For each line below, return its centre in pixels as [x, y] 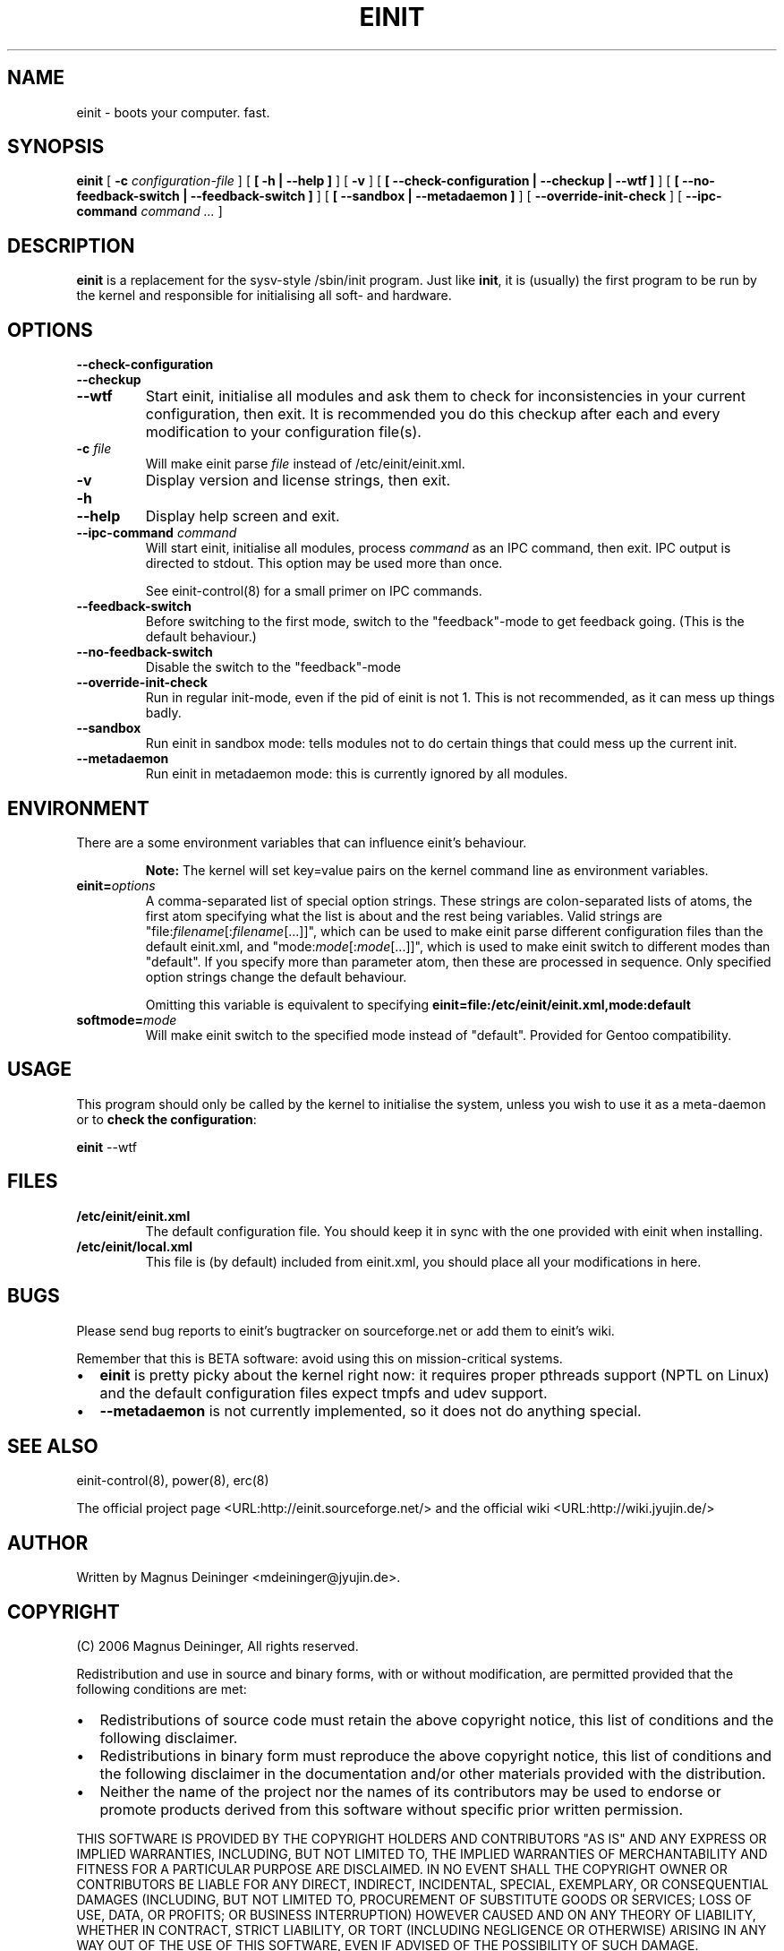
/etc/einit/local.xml [135, 1246]
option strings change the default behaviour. [276, 976]
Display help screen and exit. [243, 516]
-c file [94, 449]
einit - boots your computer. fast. [173, 112]
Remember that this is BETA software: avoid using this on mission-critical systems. [320, 1358]
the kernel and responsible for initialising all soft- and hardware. [264, 296]
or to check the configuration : [166, 1119]
